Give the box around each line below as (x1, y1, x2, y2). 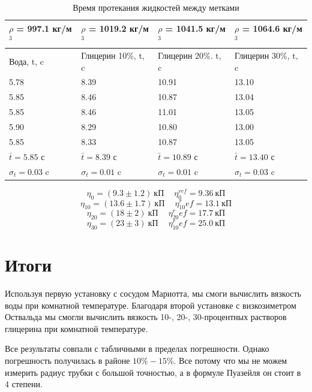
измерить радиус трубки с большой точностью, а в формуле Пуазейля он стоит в (5, 366, 301, 378)
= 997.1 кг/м (16, 22, 72, 34)
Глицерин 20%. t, (158, 49, 221, 62)
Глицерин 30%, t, (235, 49, 298, 62)
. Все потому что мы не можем (173, 354, 287, 366)
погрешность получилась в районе (5, 354, 130, 366)
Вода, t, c (9, 55, 44, 67)
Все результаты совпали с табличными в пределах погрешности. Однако (5, 342, 269, 355)
